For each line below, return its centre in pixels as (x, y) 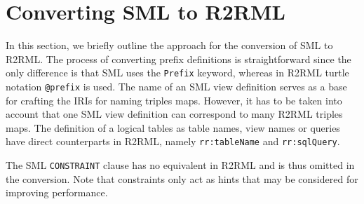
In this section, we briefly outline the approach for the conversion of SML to (169, 45)
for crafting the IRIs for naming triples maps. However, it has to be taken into (174, 100)
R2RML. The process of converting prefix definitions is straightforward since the (178, 59)
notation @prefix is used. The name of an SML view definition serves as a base (176, 86)
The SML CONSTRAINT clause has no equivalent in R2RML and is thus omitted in (180, 165)
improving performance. (57, 192)
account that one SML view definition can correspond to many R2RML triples (174, 114)
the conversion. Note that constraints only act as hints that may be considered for (182, 178)
